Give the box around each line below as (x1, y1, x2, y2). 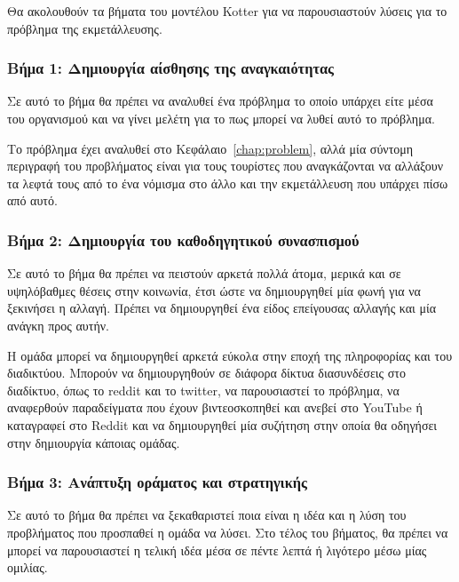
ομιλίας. (7, 558, 48, 577)
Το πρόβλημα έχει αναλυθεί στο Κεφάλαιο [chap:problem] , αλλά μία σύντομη (7, 139, 414, 157)
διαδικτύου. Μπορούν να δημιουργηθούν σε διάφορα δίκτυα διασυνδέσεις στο (7, 363, 406, 382)
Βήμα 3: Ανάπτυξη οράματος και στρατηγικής (7, 471, 307, 493)
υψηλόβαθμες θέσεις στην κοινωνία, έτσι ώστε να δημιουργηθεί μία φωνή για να (7, 281, 421, 299)
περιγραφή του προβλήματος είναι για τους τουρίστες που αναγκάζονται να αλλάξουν (7, 156, 444, 175)
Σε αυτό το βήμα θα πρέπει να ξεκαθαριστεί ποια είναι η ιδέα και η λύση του (7, 506, 407, 524)
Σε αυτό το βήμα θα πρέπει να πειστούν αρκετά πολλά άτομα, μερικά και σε (7, 264, 401, 283)
